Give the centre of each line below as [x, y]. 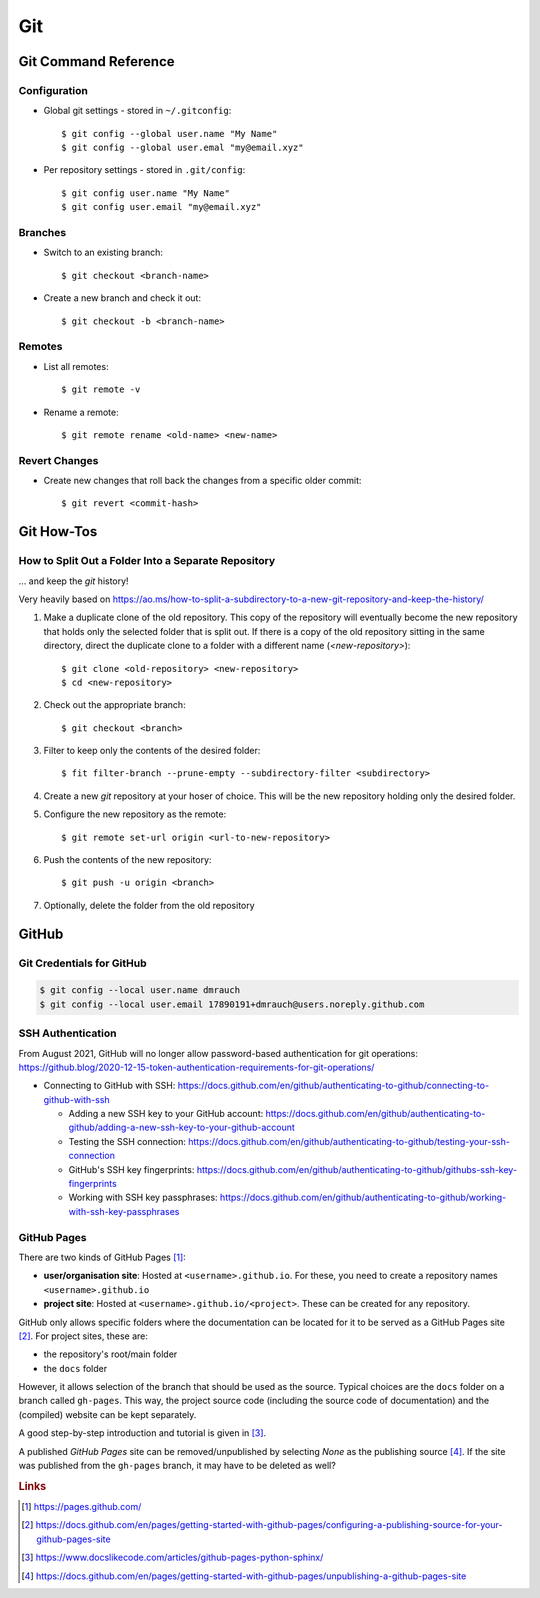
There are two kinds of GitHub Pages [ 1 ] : [102, 1257]
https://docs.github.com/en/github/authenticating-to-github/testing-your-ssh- [349, 1141]
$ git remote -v [101, 389]
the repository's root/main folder [110, 1354]
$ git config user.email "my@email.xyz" [161, 207]
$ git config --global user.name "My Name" [169, 133]
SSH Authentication [67, 1033]
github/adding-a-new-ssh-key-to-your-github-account [181, 1127]
